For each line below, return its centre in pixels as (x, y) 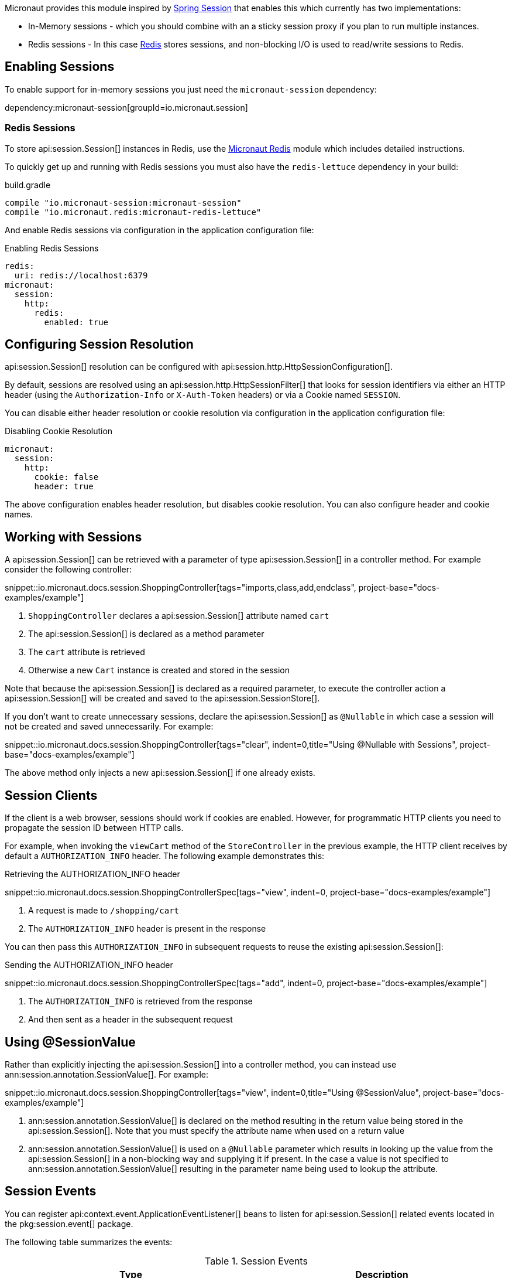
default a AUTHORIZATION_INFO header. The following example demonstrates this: (165, 856)
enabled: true (76, 322)
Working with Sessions (73, 537)
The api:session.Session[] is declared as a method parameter (146, 634)
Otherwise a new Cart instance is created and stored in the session (159, 670)
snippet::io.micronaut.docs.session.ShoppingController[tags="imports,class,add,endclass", (181, 588)
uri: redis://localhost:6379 (81, 275)
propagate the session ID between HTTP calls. (94, 828)
